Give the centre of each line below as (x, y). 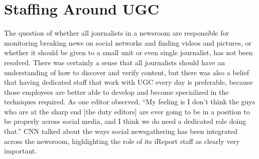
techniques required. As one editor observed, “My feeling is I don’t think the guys (130, 102)
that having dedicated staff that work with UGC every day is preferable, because (128, 82)
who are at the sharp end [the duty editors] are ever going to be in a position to (127, 111)
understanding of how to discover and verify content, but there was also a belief (127, 72)
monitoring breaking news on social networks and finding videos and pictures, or (128, 42)
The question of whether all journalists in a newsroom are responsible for (116, 33)
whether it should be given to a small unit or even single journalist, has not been (128, 52)
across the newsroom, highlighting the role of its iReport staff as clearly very (122, 141)
